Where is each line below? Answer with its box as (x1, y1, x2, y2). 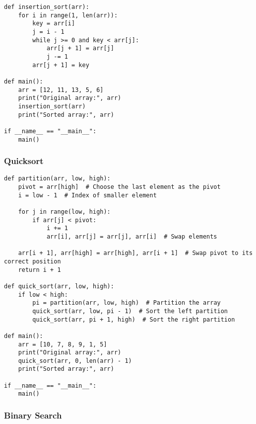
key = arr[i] (32, 20, 75, 27)
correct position (4, 257, 61, 265)
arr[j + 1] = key (32, 61, 89, 69)
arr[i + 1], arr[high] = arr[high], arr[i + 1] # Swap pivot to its (18, 250, 253, 257)
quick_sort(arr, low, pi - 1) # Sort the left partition (32, 307, 228, 315)
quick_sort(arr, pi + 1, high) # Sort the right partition (32, 316, 235, 323)
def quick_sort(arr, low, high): (4, 282, 114, 290)
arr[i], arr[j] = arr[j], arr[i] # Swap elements (46, 233, 217, 240)
